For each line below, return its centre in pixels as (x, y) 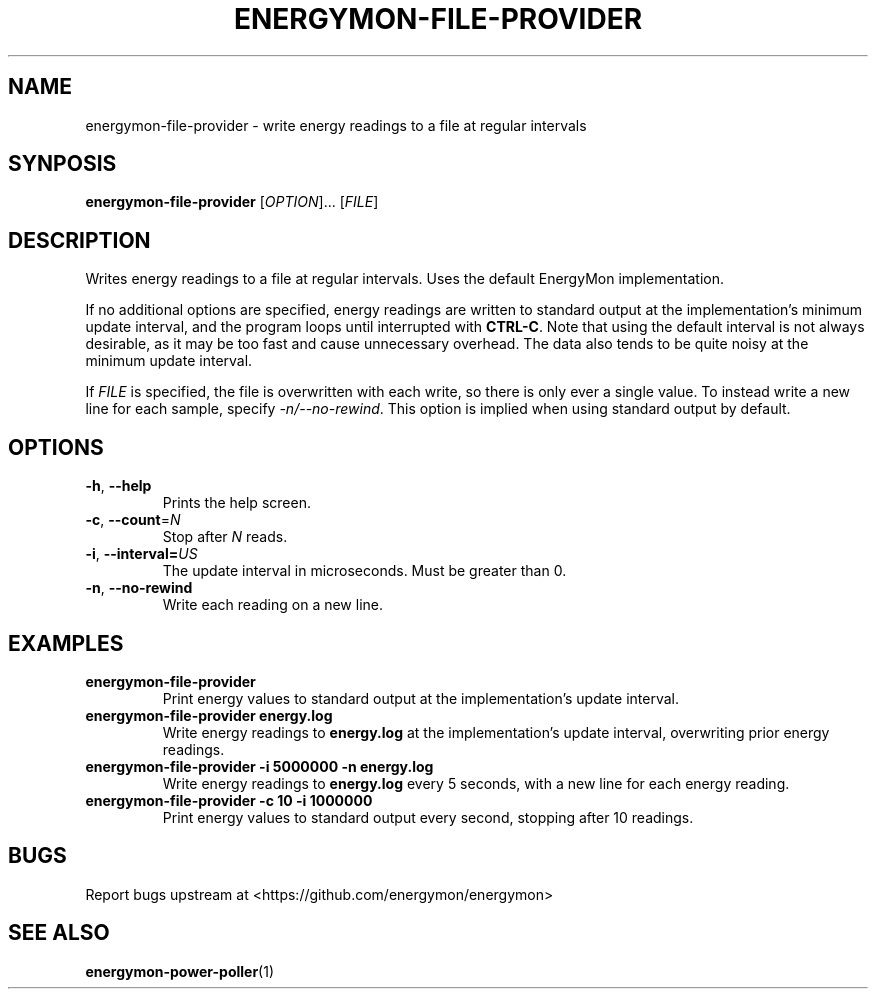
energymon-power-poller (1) (180, 971)
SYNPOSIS (62, 164)
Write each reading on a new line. (273, 605)
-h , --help (118, 486)
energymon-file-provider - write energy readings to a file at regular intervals (336, 125)
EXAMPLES (66, 643)
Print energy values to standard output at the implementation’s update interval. (420, 698)
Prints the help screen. (236, 503)
